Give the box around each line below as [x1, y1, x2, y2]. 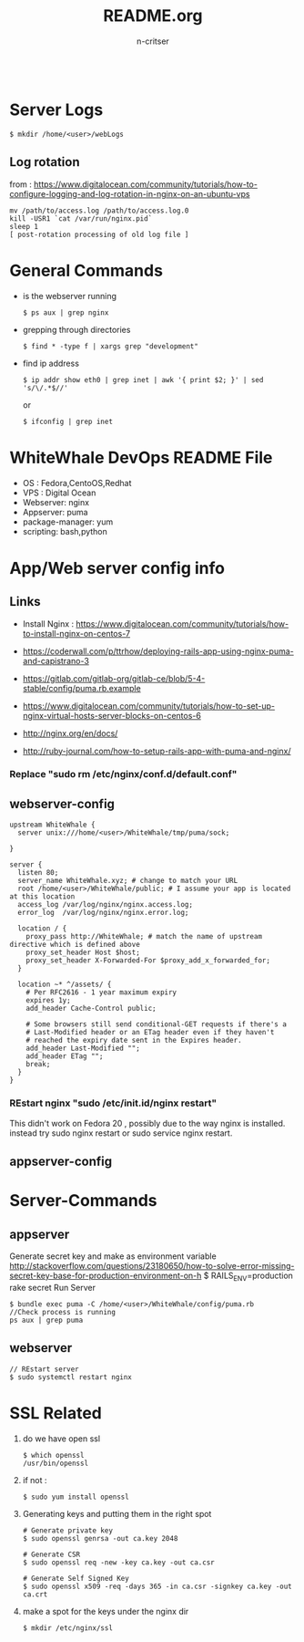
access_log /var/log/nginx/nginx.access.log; [17, 900, 194, 909]
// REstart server [9, 1365, 79, 1374]
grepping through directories [22, 324, 131, 335]
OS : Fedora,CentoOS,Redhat [22, 477, 132, 488]
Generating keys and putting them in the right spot [22, 1508, 212, 1519]
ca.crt [22, 1589, 48, 1599]
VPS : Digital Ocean [22, 487, 96, 498]
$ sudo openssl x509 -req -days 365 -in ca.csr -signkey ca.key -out [22, 1582, 293, 1591]
